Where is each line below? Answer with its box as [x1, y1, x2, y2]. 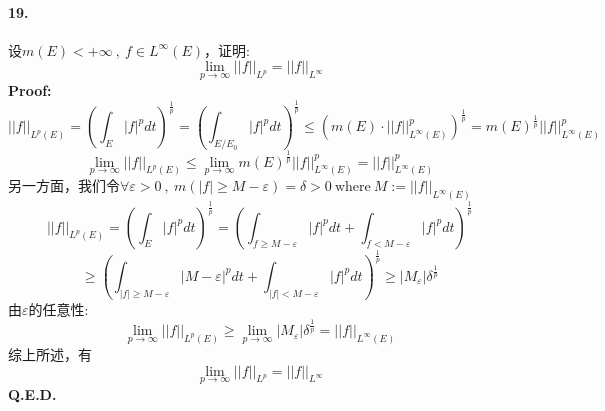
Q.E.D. [8, 383, 57, 404]
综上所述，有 [8, 343, 92, 364]
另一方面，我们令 [8, 175, 120, 196]
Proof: [8, 79, 52, 100]
